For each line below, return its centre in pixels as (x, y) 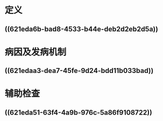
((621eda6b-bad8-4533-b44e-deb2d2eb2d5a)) (81, 29)
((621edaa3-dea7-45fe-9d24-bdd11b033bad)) (79, 71)
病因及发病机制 (36, 52)
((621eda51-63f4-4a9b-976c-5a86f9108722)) (78, 112)
